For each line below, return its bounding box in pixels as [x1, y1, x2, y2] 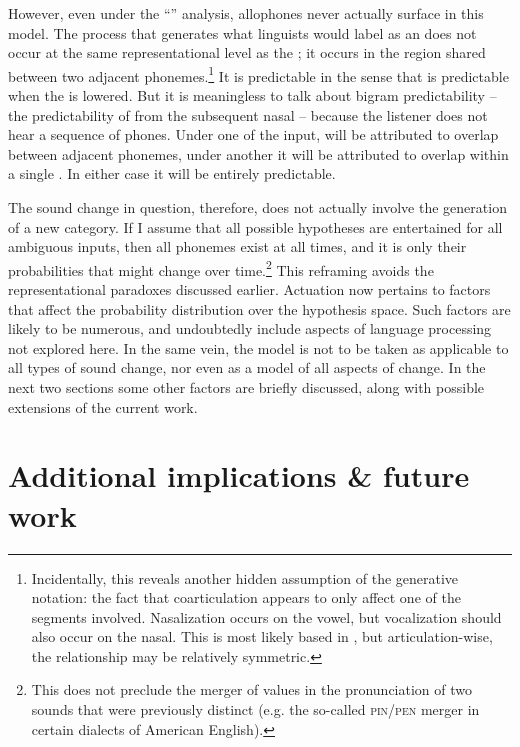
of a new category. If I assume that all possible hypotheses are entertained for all [8, 216, 503, 237]
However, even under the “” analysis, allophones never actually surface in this [8, 3, 484, 23]
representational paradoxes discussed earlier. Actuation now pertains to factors [8, 279, 491, 300]
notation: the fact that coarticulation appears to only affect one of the [31, 587, 461, 608]
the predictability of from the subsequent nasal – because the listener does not [8, 104, 488, 125]
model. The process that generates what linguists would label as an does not [8, 22, 477, 43]
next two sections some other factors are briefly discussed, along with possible [8, 377, 485, 397]
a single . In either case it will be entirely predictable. [8, 163, 336, 184]
